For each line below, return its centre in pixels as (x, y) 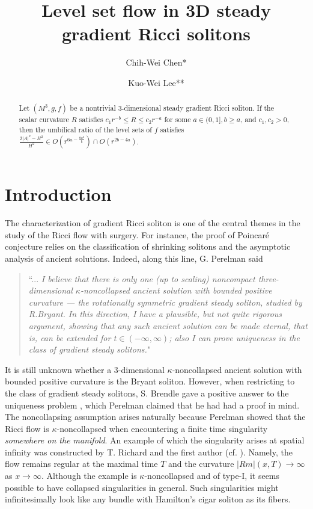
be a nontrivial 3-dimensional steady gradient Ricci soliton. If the (172, 108)
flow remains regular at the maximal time (81, 464)
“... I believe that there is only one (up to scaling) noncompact (142, 278)
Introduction (58, 194)
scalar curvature (44, 119)
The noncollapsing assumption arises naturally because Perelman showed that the (155, 417)
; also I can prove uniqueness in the (234, 337)
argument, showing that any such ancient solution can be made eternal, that (168, 325)
